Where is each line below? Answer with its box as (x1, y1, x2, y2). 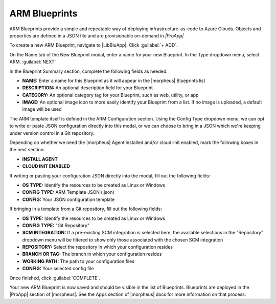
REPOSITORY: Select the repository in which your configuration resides (22, 244, 173, 250)
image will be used (22, 106, 62, 112)
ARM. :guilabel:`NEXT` (9, 59, 56, 65)
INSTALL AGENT (22, 156, 58, 162)
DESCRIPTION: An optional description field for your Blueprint (22, 85, 153, 91)
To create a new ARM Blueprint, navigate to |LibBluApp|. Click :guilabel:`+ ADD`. (9, 42, 178, 48)
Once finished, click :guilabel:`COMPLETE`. (9, 275, 101, 281)
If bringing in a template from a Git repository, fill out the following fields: (9, 206, 162, 212)
